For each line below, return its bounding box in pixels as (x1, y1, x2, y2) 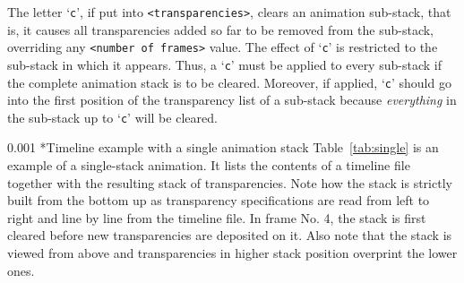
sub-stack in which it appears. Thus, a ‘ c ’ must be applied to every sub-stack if (7, 55, 442, 73)
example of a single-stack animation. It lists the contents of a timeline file (7, 156, 410, 175)
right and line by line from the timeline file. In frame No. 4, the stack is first (7, 208, 426, 227)
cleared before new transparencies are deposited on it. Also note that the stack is (7, 226, 452, 244)
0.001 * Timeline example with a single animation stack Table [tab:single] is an (7, 138, 439, 157)
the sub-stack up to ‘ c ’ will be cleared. (7, 107, 218, 126)
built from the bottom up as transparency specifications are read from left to (7, 191, 430, 210)
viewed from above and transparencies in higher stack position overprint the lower (7, 244, 458, 262)
